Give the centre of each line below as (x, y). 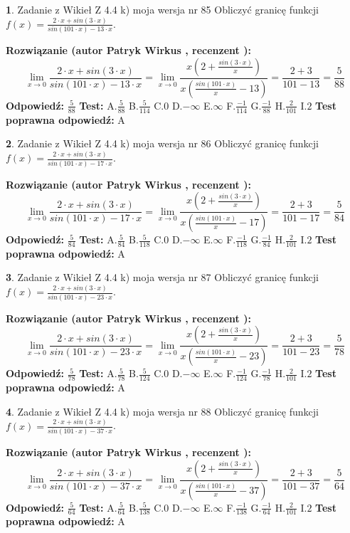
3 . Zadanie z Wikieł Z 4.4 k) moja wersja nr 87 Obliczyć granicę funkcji (162, 277)
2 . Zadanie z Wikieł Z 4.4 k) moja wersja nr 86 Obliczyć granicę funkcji (162, 143)
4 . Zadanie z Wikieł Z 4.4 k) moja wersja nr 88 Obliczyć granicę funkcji (162, 411)
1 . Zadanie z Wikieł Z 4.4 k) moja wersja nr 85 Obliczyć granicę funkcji (162, 9)
